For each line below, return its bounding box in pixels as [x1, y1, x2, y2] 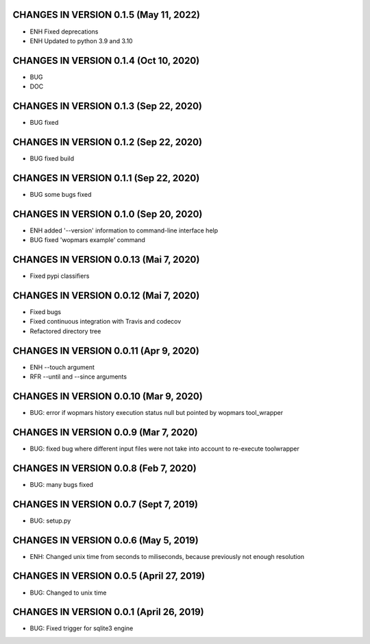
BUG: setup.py [29, 516, 71, 525]
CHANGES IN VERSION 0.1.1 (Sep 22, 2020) [12, 172, 200, 184]
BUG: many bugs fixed [29, 480, 94, 488]
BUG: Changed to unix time [29, 588, 107, 597]
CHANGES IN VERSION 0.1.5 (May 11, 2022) [12, 9, 200, 21]
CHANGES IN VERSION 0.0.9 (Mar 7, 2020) [12, 426, 198, 438]
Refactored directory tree [29, 326, 101, 335]
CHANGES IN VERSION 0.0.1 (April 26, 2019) [12, 606, 205, 618]
